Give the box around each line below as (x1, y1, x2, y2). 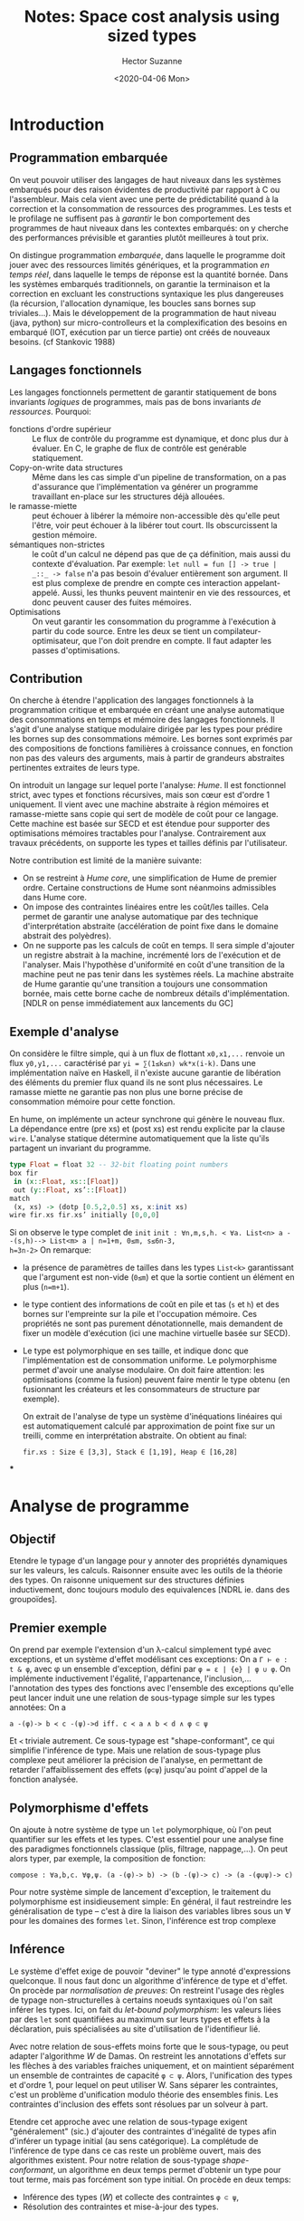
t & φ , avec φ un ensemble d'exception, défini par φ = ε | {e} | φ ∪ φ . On (9, 1664, 291, 1675)
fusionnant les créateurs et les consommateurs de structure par (22, 1384, 261, 1395)
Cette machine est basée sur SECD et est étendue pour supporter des (9, 818, 271, 830)
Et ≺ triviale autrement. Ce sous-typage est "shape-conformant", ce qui (9, 1735, 275, 1746)
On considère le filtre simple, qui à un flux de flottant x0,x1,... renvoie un (9, 1048, 285, 1059)
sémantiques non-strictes (9, 539, 106, 550)
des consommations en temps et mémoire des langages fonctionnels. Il (9, 714, 275, 726)
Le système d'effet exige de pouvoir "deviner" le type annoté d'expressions (9, 1966, 291, 1976)
